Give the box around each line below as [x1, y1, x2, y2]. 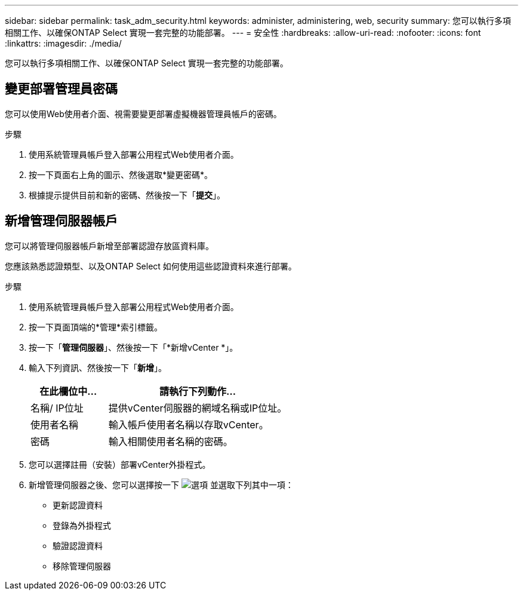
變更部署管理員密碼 [5, 81, 118, 97]
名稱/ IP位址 [30, 401, 84, 414]
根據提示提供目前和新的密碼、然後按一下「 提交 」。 [29, 189, 225, 200]
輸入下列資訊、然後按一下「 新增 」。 [29, 362, 167, 373]
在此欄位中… [39, 385, 97, 397]
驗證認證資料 [53, 540, 103, 551]
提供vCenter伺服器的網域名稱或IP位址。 [108, 401, 287, 414]
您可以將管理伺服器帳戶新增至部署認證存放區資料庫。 [5, 240, 214, 251]
